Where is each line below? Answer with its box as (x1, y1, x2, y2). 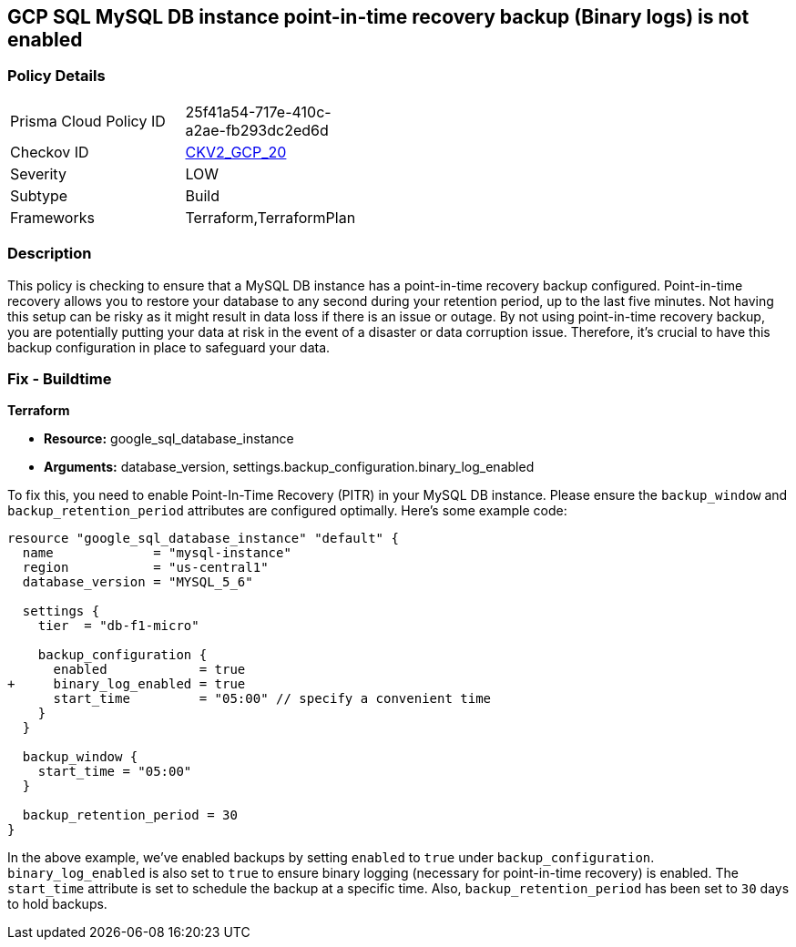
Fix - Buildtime (7, 369, 112, 388)
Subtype (10, 186, 68, 205)
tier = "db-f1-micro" (37, 618, 199, 634)
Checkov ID (10, 142, 89, 161)
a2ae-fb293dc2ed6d (185, 120, 329, 139)
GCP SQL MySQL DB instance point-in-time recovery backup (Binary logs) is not (7, 5, 750, 28)
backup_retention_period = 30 (22, 808, 238, 823)
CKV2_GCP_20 (185, 142, 287, 161)
